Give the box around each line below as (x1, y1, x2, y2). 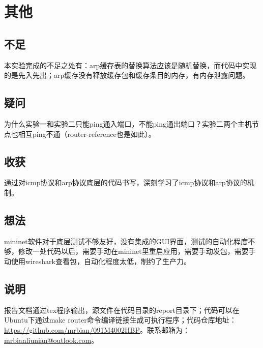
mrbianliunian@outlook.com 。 (4, 334, 99, 345)
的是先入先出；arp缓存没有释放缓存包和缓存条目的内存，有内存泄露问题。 (4, 70, 250, 80)
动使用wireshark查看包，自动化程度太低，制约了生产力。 (4, 255, 191, 266)
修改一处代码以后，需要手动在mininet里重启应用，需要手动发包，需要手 (18, 246, 256, 256)
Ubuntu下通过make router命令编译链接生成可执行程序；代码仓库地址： (4, 314, 237, 325)
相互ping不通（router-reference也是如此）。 (18, 128, 156, 139)
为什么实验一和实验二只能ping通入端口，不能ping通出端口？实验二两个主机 (4, 118, 252, 129)
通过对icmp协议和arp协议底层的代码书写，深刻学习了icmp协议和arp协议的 (4, 177, 247, 188)
